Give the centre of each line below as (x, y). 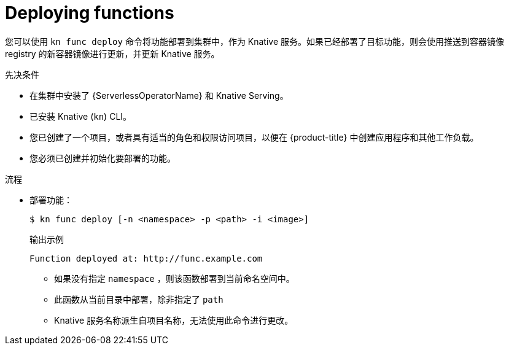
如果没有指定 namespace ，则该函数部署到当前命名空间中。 (174, 278)
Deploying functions (90, 13)
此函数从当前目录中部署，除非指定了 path (139, 299)
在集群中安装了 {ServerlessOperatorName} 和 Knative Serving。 (159, 95)
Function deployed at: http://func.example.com (146, 258)
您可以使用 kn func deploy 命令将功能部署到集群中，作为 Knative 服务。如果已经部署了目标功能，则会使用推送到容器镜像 (255, 41)
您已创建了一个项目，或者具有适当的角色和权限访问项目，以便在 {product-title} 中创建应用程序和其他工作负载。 (254, 137)
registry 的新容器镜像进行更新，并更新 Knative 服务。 (112, 53)
